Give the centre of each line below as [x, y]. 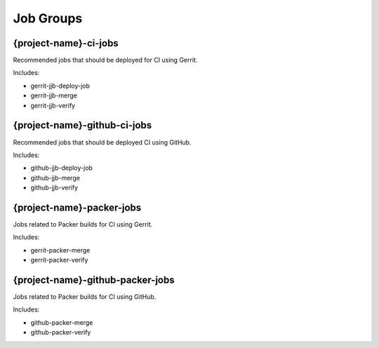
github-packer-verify [61, 333]
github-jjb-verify [54, 188]
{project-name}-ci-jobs [66, 43]
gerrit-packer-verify [59, 260]
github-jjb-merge [55, 178]
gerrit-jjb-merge [54, 95]
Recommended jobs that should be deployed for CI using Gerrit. [105, 60]
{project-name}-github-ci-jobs [82, 125]
